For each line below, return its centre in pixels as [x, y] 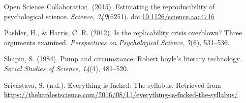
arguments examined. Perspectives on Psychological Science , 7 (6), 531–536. [117, 42]
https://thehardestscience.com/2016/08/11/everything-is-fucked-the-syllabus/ [121, 94]
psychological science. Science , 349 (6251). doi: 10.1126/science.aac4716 [109, 16]
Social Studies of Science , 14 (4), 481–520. [66, 68]
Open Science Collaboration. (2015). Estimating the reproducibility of [109, 6]
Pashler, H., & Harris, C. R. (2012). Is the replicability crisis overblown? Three [123, 33]
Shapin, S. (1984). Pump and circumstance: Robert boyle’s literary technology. [123, 59]
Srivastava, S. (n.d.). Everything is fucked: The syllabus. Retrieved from [113, 85]
